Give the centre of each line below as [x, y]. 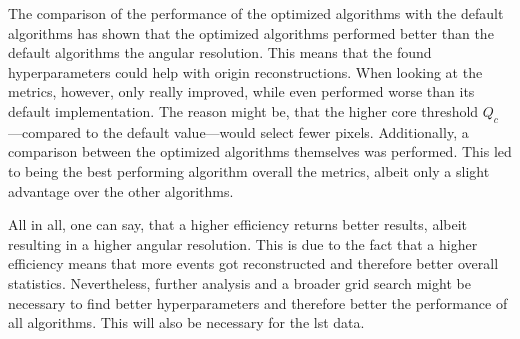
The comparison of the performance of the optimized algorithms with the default [256, 13]
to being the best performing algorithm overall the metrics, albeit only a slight [249, 170]
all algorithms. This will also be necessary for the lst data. [186, 322]
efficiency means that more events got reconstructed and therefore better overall [253, 263]
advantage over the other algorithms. [121, 190]
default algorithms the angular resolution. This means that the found [220, 52]
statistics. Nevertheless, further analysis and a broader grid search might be [239, 282]
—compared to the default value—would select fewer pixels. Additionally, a [238, 131]
